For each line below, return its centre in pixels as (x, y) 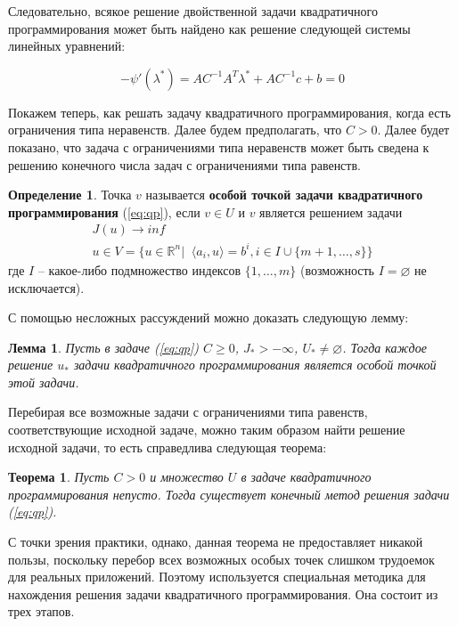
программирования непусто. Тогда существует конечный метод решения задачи (229, 494)
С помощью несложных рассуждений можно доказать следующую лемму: (209, 317)
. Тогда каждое (384, 347)
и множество (187, 477)
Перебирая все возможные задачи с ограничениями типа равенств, (188, 412)
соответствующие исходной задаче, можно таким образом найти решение (207, 430)
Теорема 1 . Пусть (59, 477)
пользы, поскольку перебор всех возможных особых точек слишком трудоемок (221, 559)
